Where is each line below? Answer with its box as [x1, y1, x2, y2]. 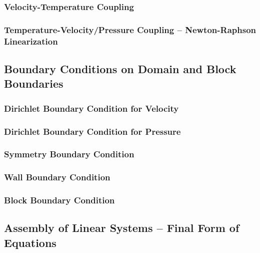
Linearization [4, 35, 58, 47]
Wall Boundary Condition [4, 171, 110, 183]
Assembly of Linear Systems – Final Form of [4, 220, 239, 235]
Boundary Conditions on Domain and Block [4, 61, 236, 76]
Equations [4, 234, 56, 250]
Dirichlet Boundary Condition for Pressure [4, 125, 181, 137]
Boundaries [4, 76, 63, 91]
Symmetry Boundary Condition [4, 148, 134, 160]
